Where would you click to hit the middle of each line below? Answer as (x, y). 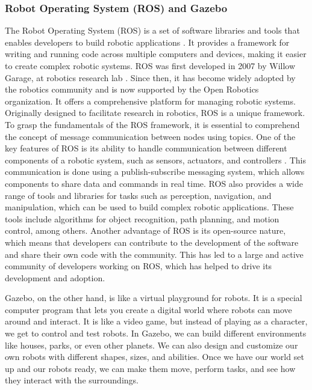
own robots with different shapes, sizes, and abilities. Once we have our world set (154, 357)
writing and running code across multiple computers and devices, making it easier (156, 54)
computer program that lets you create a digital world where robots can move (148, 309)
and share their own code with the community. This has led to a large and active (154, 254)
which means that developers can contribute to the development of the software (152, 242)
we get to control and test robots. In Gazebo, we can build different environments (156, 333)
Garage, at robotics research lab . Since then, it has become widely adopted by (150, 77)
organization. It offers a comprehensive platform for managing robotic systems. (150, 101)
